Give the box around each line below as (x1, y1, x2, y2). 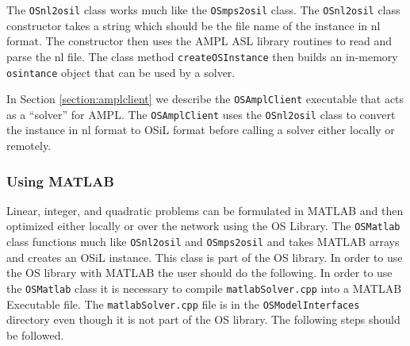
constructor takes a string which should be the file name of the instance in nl (6, 17, 381, 33)
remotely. (6, 137, 52, 154)
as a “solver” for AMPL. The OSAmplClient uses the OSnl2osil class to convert (6, 106, 396, 122)
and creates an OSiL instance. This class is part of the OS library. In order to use (6, 248, 403, 265)
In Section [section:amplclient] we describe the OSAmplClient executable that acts (6, 90, 404, 107)
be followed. (6, 326, 64, 343)
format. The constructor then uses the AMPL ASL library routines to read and (6, 33, 393, 49)
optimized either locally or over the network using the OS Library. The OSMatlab (6, 217, 400, 234)
